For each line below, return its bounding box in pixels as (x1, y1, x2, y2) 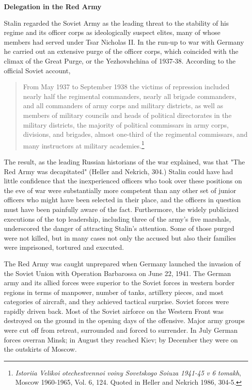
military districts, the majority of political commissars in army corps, (23, 119, 229, 130)
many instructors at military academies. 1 (23, 139, 144, 150)
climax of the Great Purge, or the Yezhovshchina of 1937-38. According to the (4, 55, 236, 65)
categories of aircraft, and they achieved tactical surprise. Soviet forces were (4, 296, 229, 307)
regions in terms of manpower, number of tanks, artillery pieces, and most (4, 287, 224, 297)
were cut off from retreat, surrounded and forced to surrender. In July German (4, 325, 238, 335)
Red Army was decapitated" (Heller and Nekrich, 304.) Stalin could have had (4, 166, 233, 176)
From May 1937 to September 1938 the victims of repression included (23, 81, 230, 92)
